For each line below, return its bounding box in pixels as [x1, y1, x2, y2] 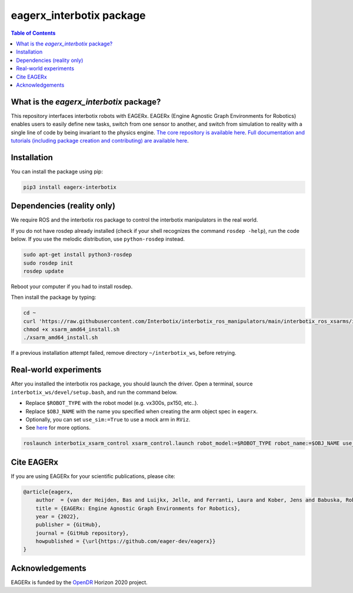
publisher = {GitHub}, [35, 522, 101, 528]
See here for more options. [25, 424, 91, 431]
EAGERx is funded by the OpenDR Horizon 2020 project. [11, 578, 148, 586]
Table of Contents [11, 29, 56, 37]
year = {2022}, [35, 513, 79, 520]
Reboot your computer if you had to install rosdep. [11, 283, 133, 290]
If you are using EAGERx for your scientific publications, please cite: [11, 472, 176, 480]
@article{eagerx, [23, 488, 74, 495]
